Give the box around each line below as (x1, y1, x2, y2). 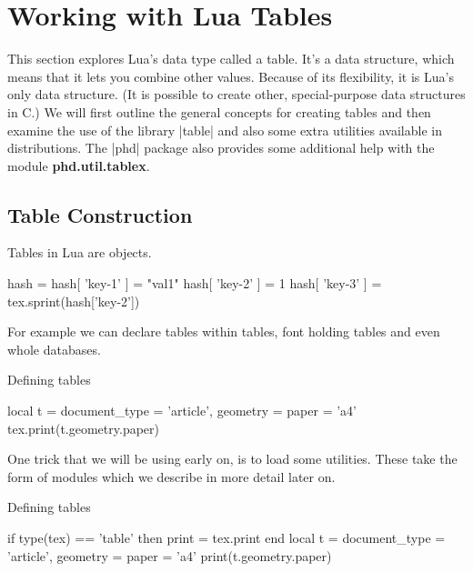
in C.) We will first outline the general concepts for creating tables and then (7, 102, 431, 121)
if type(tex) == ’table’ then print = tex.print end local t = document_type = (7, 528, 446, 547)
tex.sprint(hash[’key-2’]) (7, 291, 140, 310)
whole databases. (7, 339, 101, 358)
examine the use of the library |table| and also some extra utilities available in (7, 120, 442, 139)
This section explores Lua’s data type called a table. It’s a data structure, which (7, 49, 455, 68)
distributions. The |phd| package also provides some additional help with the (7, 138, 435, 157)
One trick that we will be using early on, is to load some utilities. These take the (7, 449, 458, 468)
